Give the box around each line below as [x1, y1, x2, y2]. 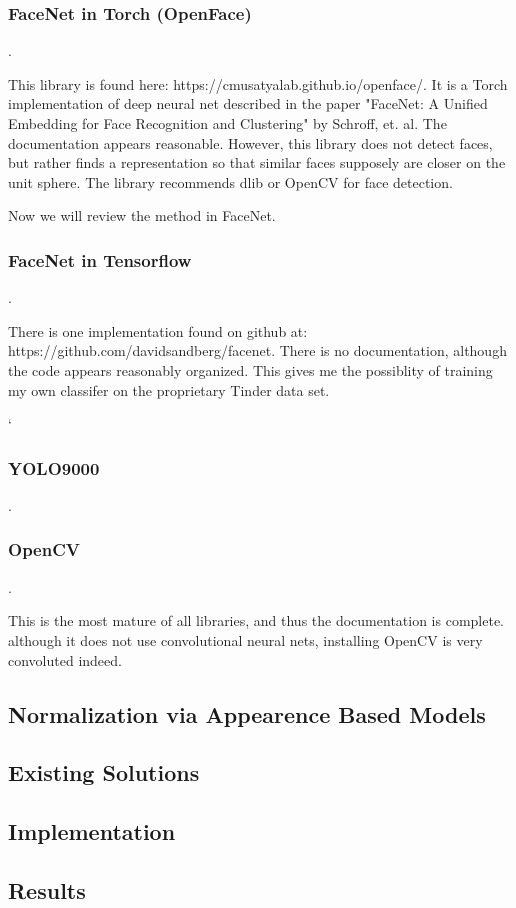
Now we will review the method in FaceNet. [8, 205, 276, 226]
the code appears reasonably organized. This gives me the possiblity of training [8, 359, 493, 380]
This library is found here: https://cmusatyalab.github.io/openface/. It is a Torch [8, 73, 508, 94]
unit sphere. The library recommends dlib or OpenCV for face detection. [8, 171, 453, 192]
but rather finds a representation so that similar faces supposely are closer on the [8, 152, 506, 173]
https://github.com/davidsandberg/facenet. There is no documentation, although [8, 340, 507, 361]
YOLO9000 [8, 455, 100, 480]
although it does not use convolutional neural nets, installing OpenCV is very [8, 629, 483, 650]
